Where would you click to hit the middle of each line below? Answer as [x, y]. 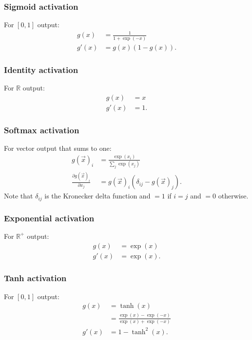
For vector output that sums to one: [58, 148]
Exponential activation [49, 218]
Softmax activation [42, 130]
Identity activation [41, 69]
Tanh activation [35, 278]
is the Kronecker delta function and [97, 196]
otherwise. [233, 196]
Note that [19, 196]
